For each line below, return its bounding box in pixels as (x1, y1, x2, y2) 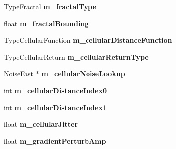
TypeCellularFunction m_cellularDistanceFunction (4, 35, 172, 45)
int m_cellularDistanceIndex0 (4, 85, 107, 95)
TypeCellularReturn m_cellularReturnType (4, 51, 149, 62)
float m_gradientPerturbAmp (4, 135, 106, 146)
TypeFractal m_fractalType (4, 1, 96, 11)
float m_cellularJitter (4, 119, 78, 129)
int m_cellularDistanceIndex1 (4, 102, 107, 112)
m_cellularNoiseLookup (41, 68, 125, 79)
